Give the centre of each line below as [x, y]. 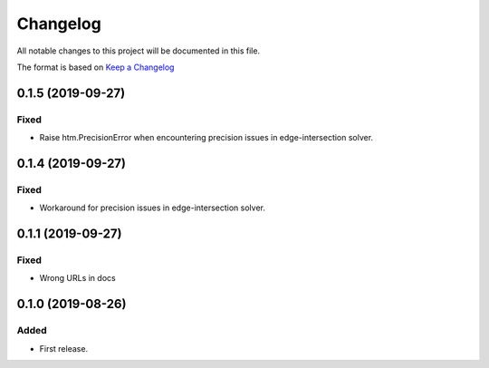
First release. [64, 348]
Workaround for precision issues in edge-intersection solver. [153, 208]
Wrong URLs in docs [78, 278]
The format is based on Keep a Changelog [96, 67]
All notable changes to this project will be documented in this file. [139, 51]
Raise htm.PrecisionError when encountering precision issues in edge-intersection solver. [206, 138]
